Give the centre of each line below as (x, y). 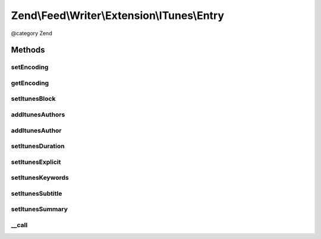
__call (19, 225)
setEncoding (30, 67)
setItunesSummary (40, 209)
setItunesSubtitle (37, 193)
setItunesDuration (38, 146)
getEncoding (30, 83)
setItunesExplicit (36, 162)
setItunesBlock (33, 99)
